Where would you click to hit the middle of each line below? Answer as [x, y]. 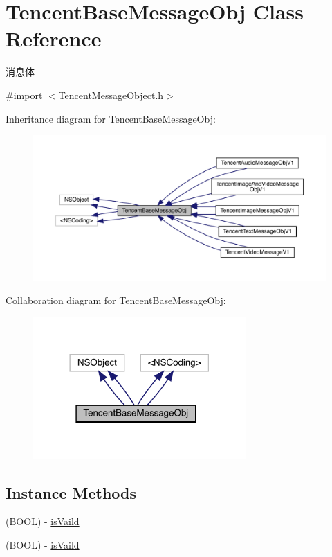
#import [24, 95]
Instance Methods [71, 492]
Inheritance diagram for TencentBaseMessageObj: [111, 118]
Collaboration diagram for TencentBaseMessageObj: [116, 300]
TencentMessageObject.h [111, 95]
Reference [54, 38]
